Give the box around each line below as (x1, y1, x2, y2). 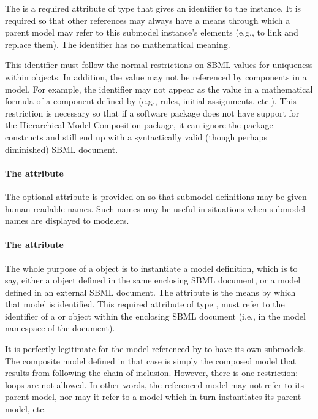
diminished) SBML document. (5, 142, 118, 155)
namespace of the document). (5, 321, 115, 334)
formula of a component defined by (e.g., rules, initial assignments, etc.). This (5, 94, 297, 107)
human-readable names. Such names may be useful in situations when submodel (5, 202, 306, 215)
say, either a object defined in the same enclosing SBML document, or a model (5, 274, 301, 286)
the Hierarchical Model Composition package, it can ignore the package (5, 118, 273, 131)
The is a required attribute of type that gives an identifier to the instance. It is (5, 2, 301, 14)
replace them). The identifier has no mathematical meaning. (5, 37, 230, 50)
